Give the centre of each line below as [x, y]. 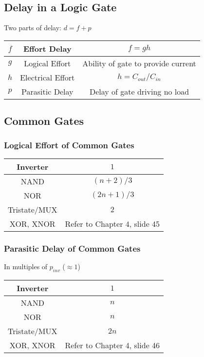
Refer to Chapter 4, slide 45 [112, 223]
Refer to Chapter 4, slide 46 [112, 345]
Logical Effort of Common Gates [69, 145]
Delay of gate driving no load [139, 91]
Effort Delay [47, 48]
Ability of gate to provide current [139, 63]
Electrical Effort [47, 77]
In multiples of [26, 267]
